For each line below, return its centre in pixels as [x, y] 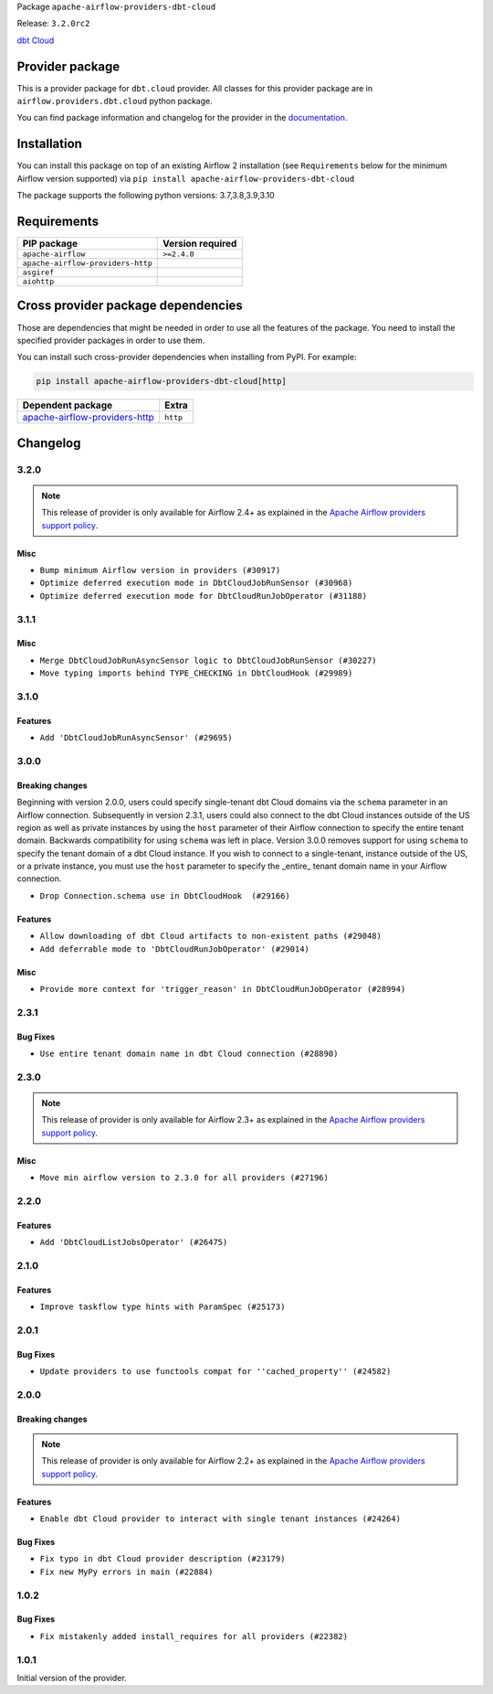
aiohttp [38, 282]
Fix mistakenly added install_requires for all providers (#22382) [194, 1636]
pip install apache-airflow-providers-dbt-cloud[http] [161, 381]
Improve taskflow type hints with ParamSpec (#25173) [163, 1307]
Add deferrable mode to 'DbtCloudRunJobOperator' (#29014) [175, 949]
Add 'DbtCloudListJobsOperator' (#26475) [134, 1242]
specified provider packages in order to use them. [111, 340]
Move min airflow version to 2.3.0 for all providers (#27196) [184, 1178]
